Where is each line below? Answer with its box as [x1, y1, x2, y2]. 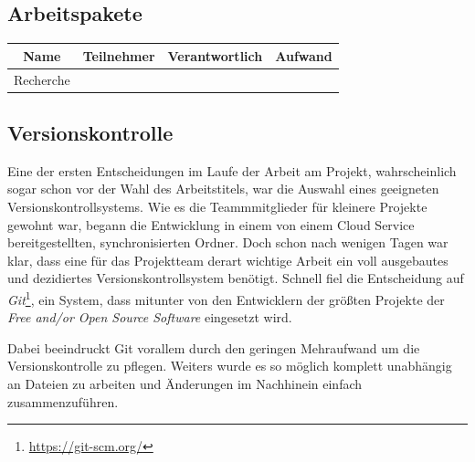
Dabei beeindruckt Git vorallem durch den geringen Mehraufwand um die [7, 338, 420, 357]
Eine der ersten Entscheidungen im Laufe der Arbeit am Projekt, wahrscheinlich [7, 161, 457, 180]
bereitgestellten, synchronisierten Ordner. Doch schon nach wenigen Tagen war [7, 233, 449, 252]
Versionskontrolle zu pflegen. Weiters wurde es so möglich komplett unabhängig [7, 356, 452, 375]
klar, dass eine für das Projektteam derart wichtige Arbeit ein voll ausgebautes [7, 250, 449, 269]
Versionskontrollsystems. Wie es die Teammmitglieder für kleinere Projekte [7, 197, 427, 216]
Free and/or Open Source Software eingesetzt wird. [7, 308, 292, 327]
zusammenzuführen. [7, 392, 119, 411]
